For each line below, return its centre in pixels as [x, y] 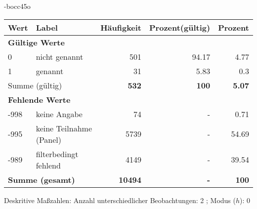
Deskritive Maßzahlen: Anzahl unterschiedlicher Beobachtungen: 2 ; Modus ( [120, 200]
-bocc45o [17, 6]
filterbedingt [57, 154]
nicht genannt [60, 56]
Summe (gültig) [35, 85]
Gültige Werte [36, 42]
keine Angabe [59, 114]
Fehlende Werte [39, 99]
